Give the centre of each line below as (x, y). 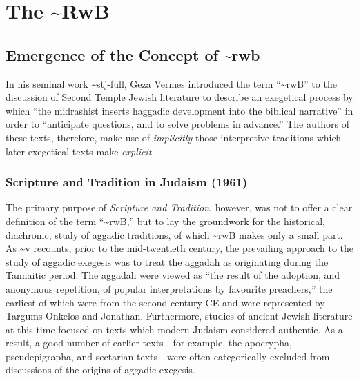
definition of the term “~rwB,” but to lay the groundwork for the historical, (165, 221)
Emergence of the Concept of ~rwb (133, 54)
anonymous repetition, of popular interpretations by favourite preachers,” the (169, 288)
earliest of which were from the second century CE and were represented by (165, 302)
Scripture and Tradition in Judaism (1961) (127, 182)
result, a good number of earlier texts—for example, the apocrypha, (149, 343)
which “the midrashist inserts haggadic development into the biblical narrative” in (179, 110)
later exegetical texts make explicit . (80, 151)
